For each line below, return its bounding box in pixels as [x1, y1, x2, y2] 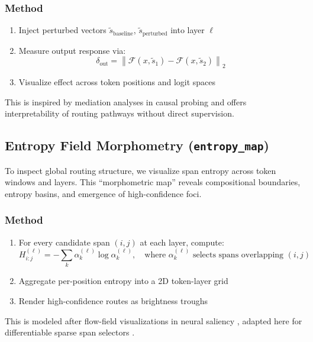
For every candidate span [18, 235, 110, 248]
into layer [170, 24, 205, 36]
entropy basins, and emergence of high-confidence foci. [5, 187, 202, 199]
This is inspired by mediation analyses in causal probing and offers [5, 95, 247, 108]
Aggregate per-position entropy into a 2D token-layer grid [18, 275, 228, 287]
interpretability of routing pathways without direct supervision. [5, 107, 234, 120]
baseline [113, 30, 133, 37]
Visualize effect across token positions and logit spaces [18, 76, 216, 88]
